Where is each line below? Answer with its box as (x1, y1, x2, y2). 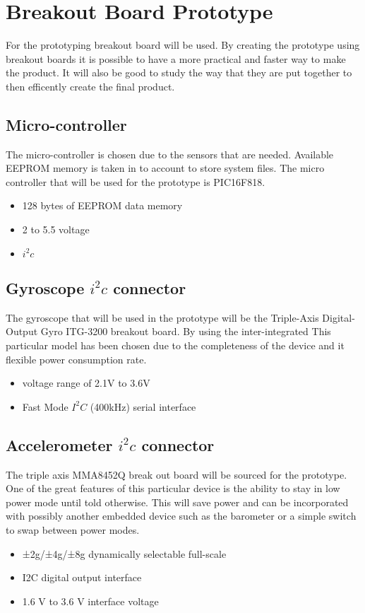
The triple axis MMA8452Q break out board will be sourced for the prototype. (6, 467, 347, 481)
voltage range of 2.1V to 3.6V (22, 375, 150, 390)
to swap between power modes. (6, 522, 140, 537)
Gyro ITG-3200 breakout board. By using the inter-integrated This (40, 324, 331, 339)
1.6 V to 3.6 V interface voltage (22, 593, 159, 608)
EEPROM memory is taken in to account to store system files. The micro (6, 160, 325, 175)
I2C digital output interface (22, 570, 142, 585)
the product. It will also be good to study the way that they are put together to (6, 65, 352, 80)
